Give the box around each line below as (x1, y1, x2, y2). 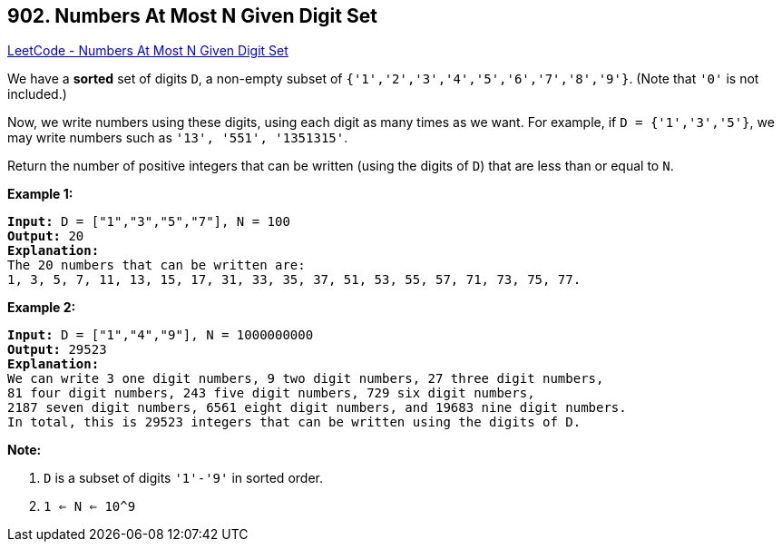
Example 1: (7, 186, 73, 202)
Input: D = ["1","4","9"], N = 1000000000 (7, 328, 314, 343)
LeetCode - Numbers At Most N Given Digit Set (7, 43, 288, 59)
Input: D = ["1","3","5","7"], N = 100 (7, 214, 290, 230)
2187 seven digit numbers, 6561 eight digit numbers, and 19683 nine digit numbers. (7, 400, 627, 416)
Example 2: (7, 299, 76, 316)
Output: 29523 (7, 342, 107, 358)
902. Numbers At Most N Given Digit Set (7, 5, 377, 27)
